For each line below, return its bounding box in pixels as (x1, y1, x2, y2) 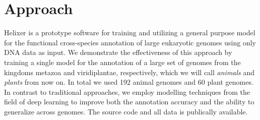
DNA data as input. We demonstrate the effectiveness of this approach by (4, 47, 232, 57)
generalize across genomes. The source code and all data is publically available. (4, 106, 248, 116)
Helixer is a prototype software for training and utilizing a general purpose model (4, 27, 255, 38)
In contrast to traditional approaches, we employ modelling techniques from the (4, 86, 250, 97)
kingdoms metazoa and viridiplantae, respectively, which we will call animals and (4, 67, 255, 77)
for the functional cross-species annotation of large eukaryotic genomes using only (4, 37, 256, 47)
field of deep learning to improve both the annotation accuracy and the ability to (4, 96, 254, 107)
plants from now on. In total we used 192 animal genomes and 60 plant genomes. (4, 77, 253, 87)
